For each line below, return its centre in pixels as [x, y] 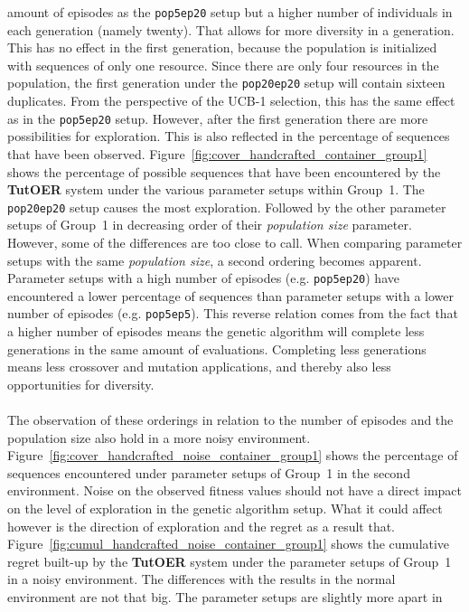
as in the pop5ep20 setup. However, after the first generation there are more [218, 118]
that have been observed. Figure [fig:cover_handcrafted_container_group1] [217, 153]
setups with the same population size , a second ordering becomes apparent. [215, 260]
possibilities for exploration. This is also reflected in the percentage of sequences [229, 136]
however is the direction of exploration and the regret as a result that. [202, 526]
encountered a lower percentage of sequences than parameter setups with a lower [230, 295]
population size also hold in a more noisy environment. [159, 437]
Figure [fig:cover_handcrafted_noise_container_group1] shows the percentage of [233, 455]
